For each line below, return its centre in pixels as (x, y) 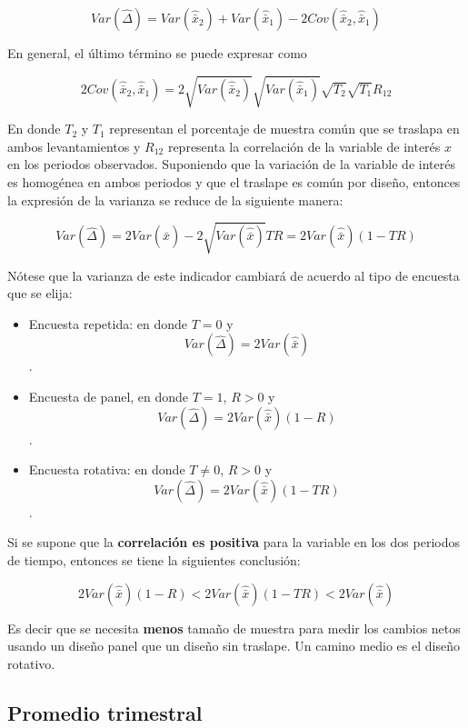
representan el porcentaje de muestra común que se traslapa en (284, 129)
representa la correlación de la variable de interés (304, 146)
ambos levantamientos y (74, 146)
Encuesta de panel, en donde (109, 397)
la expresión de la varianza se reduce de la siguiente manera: (175, 199)
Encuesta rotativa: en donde (107, 469)
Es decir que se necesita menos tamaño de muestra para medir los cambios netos (234, 628)
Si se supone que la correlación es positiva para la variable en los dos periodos (234, 542)
